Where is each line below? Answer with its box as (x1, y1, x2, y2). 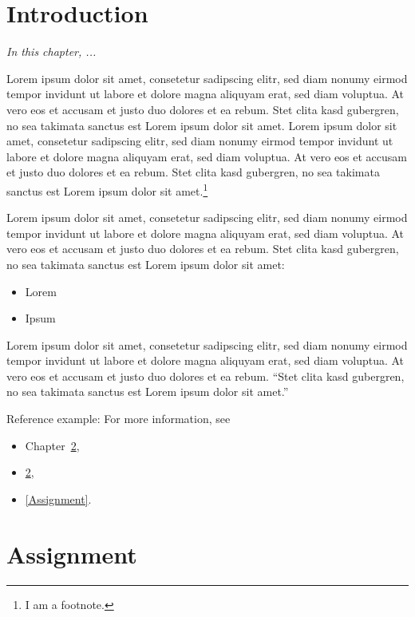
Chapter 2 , (25, 437, 80, 453)
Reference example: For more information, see (6, 410, 231, 427)
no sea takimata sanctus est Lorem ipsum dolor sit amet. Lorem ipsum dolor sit (6, 117, 397, 133)
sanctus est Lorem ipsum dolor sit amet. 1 (6, 180, 208, 199)
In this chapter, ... (6, 43, 97, 60)
